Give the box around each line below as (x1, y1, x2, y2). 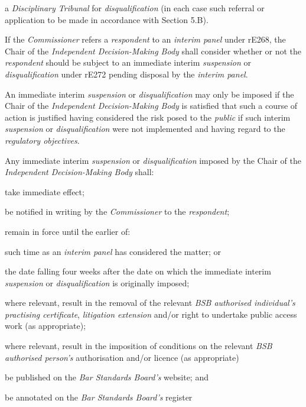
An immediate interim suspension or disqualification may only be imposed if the (5, 88, 294, 100)
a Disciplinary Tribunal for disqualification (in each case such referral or (5, 2, 265, 14)
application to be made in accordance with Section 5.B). (5, 13, 209, 25)
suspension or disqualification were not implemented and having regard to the (5, 122, 285, 135)
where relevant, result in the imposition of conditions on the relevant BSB (5, 340, 272, 352)
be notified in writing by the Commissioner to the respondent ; (5, 205, 230, 218)
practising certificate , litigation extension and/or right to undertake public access (5, 308, 297, 320)
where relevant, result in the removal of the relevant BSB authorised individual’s (5, 296, 295, 309)
